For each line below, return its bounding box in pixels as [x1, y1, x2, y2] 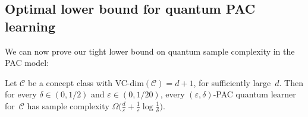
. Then [279, 76, 303, 88]
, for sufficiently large [193, 76, 271, 88]
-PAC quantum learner [213, 88, 296, 100]
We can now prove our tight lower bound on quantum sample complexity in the [5, 45, 295, 57]
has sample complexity [27, 99, 109, 112]
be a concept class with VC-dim [27, 76, 144, 88]
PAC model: [5, 56, 49, 69]
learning [5, 17, 56, 35]
